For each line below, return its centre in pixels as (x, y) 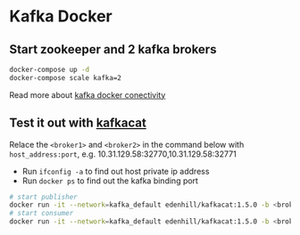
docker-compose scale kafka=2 (66, 77)
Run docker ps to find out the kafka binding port (110, 181)
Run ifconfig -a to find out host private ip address (116, 171)
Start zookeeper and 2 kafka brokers (113, 49)
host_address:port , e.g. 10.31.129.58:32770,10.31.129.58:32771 (123, 154)
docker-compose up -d (50, 69)
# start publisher (43, 197)
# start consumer (42, 214)
